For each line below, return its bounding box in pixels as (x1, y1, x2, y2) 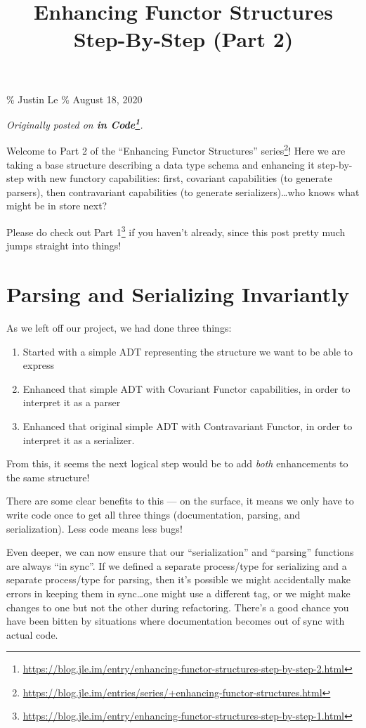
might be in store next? (6, 198, 107, 213)
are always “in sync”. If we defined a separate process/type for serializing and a (6, 558, 347, 573)
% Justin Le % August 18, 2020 (6, 91, 143, 106)
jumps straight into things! (6, 238, 122, 253)
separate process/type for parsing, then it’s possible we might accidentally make (6, 572, 351, 587)
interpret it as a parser (22, 395, 121, 410)
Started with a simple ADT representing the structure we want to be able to (22, 344, 353, 358)
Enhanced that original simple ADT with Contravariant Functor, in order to (22, 418, 353, 433)
